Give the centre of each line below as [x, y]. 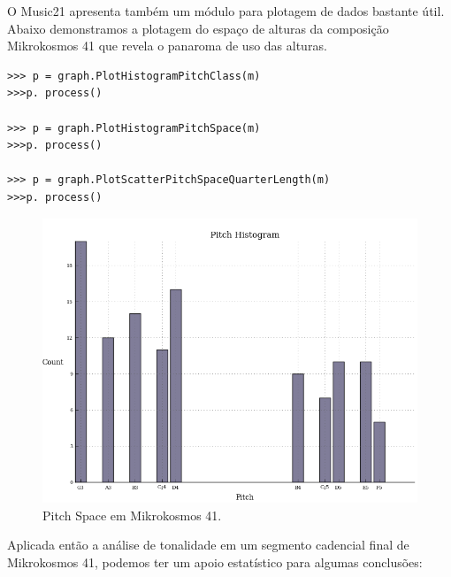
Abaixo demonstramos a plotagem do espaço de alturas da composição [198, 28]
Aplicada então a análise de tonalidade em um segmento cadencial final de [208, 545]
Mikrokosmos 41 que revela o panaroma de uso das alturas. [167, 46]
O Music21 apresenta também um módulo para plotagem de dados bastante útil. [226, 11]
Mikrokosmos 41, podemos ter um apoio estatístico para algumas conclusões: [215, 562]
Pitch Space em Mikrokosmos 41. [132, 515]
